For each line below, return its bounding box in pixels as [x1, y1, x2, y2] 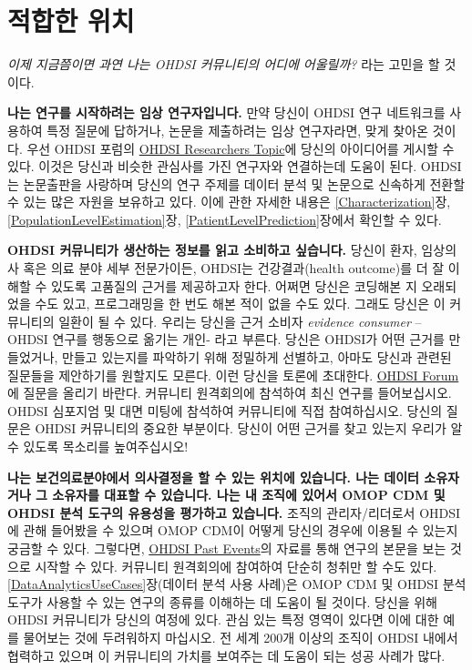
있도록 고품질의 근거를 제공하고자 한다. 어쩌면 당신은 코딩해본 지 [50, 276, 417, 295]
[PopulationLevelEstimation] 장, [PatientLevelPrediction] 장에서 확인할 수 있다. [7, 209, 442, 228]
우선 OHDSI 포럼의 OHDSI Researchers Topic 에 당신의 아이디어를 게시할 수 [26, 138, 455, 157]
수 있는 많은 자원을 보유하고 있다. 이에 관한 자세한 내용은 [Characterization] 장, [7, 192, 451, 211]
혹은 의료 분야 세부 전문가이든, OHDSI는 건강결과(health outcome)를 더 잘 [23, 259, 445, 278]
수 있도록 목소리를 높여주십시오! [7, 437, 189, 455]
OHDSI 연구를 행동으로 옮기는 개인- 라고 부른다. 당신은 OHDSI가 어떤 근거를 [7, 330, 445, 349]
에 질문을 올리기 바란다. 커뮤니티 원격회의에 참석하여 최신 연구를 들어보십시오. [7, 383, 452, 402]
